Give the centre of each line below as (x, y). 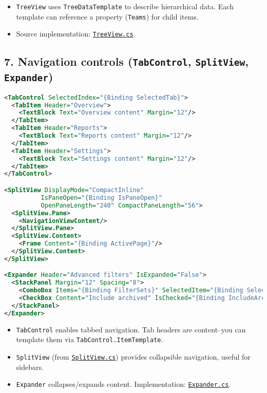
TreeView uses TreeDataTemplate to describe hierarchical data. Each (125, 6)
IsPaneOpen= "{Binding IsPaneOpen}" (101, 198)
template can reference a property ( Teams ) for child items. (107, 16)
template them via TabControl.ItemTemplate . (90, 339)
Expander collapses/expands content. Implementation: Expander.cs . (123, 384)
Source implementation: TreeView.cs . (76, 34)
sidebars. (30, 367)
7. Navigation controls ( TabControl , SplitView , (126, 61)
